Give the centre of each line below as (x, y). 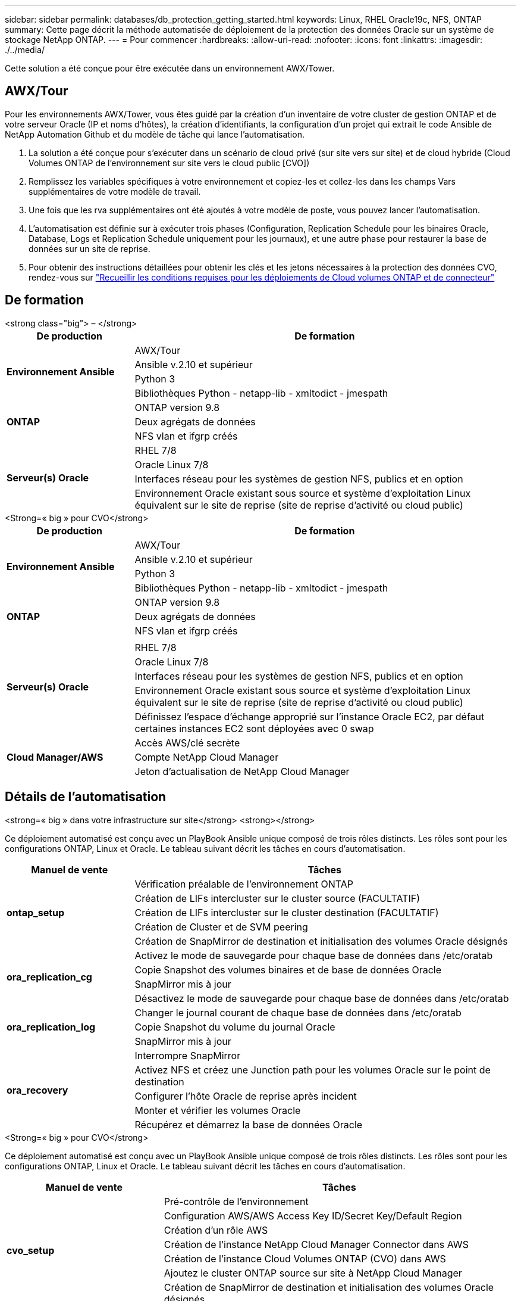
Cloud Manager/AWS (55, 757)
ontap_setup (36, 912)
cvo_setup (31, 1250)
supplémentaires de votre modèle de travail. (115, 191)
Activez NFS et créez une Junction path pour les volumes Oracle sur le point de (313, 1070)
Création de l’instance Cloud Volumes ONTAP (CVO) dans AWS (305, 1258)
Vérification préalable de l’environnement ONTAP (244, 884)
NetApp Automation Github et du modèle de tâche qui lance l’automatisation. (155, 134)
